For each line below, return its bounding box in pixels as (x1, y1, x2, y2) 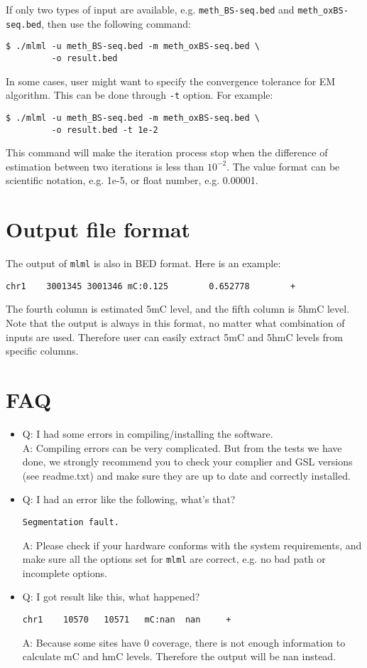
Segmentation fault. (22, 517, 119, 527)
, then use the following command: (41, 16, 191, 31)
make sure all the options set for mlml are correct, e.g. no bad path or (22, 551, 326, 566)
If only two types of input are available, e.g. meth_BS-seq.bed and (6, 2, 295, 16)
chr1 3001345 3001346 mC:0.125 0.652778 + (6, 281, 296, 291)
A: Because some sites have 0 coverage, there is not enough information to (22, 635, 346, 650)
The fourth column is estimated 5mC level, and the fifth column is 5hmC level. (6, 301, 350, 316)
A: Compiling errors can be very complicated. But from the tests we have (22, 440, 342, 455)
